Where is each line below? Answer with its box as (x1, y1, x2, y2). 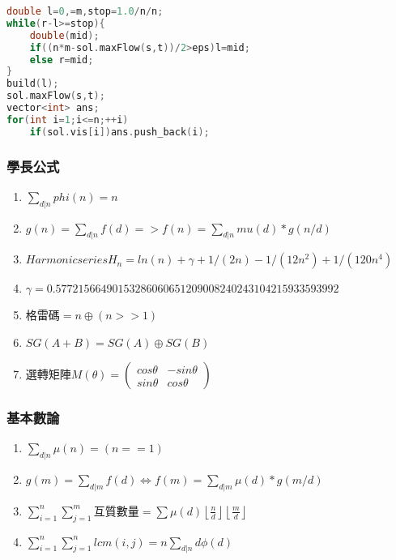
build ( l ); (6, 78, 59, 90)
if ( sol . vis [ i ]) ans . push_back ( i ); (29, 126, 210, 138)
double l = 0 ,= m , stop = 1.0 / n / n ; (6, 6, 164, 17)
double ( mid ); (29, 29, 100, 41)
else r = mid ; (29, 53, 94, 66)
